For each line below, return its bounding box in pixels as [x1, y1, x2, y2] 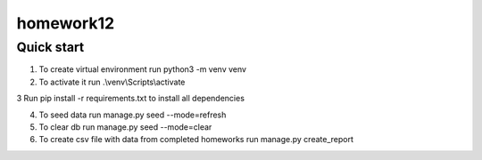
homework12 [16, 13, 115, 33]
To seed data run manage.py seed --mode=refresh [38, 109, 227, 120]
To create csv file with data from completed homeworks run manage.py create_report [38, 134, 354, 145]
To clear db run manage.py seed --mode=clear [38, 121, 212, 132]
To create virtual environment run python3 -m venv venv [38, 64, 247, 75]
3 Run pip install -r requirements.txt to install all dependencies [16, 93, 245, 104]
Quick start [16, 39, 85, 55]
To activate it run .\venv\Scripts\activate [38, 76, 186, 87]
